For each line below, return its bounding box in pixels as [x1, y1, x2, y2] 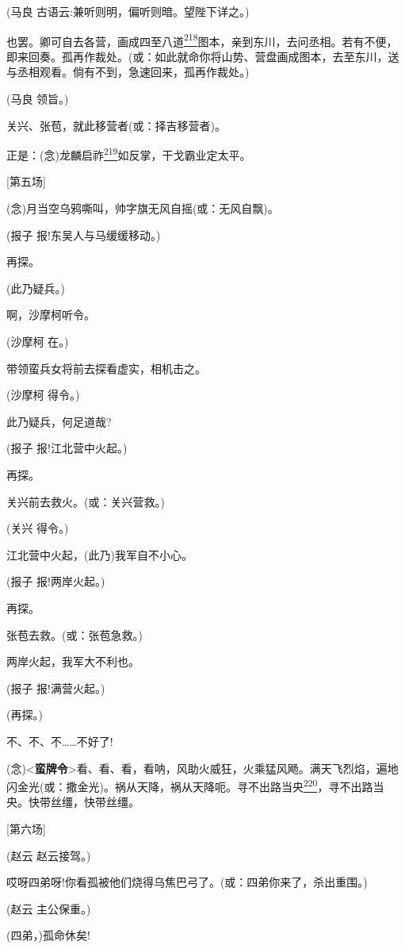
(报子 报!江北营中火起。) [6, 440, 128, 456]
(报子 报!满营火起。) [6, 679, 105, 696]
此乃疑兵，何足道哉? [6, 413, 112, 429]
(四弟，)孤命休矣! [6, 927, 90, 943]
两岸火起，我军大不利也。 [6, 653, 139, 670]
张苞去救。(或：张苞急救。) [6, 626, 143, 643]
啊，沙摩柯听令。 [6, 306, 95, 323]
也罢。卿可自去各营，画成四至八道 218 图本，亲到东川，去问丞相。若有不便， [6, 30, 398, 49]
